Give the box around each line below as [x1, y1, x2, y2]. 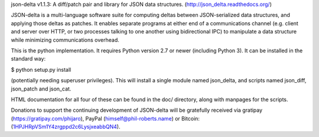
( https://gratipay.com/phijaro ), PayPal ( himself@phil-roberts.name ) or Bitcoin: [11, 115, 200, 122]
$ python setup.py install [11, 66, 71, 73]
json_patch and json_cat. [11, 85, 71, 92]
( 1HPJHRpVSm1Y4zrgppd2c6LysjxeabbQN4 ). [11, 123, 121, 131]
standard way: [11, 55, 46, 62]
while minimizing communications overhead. [11, 36, 119, 44]
